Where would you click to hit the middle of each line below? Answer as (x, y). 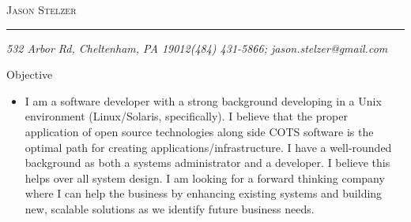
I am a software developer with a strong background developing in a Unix (203, 100)
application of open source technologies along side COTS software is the (199, 131)
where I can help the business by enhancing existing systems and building (204, 193)
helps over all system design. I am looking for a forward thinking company (205, 178)
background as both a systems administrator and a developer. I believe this (207, 163)
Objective (30, 74)
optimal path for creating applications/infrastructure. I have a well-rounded (208, 147)
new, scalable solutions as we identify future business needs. (170, 208)
